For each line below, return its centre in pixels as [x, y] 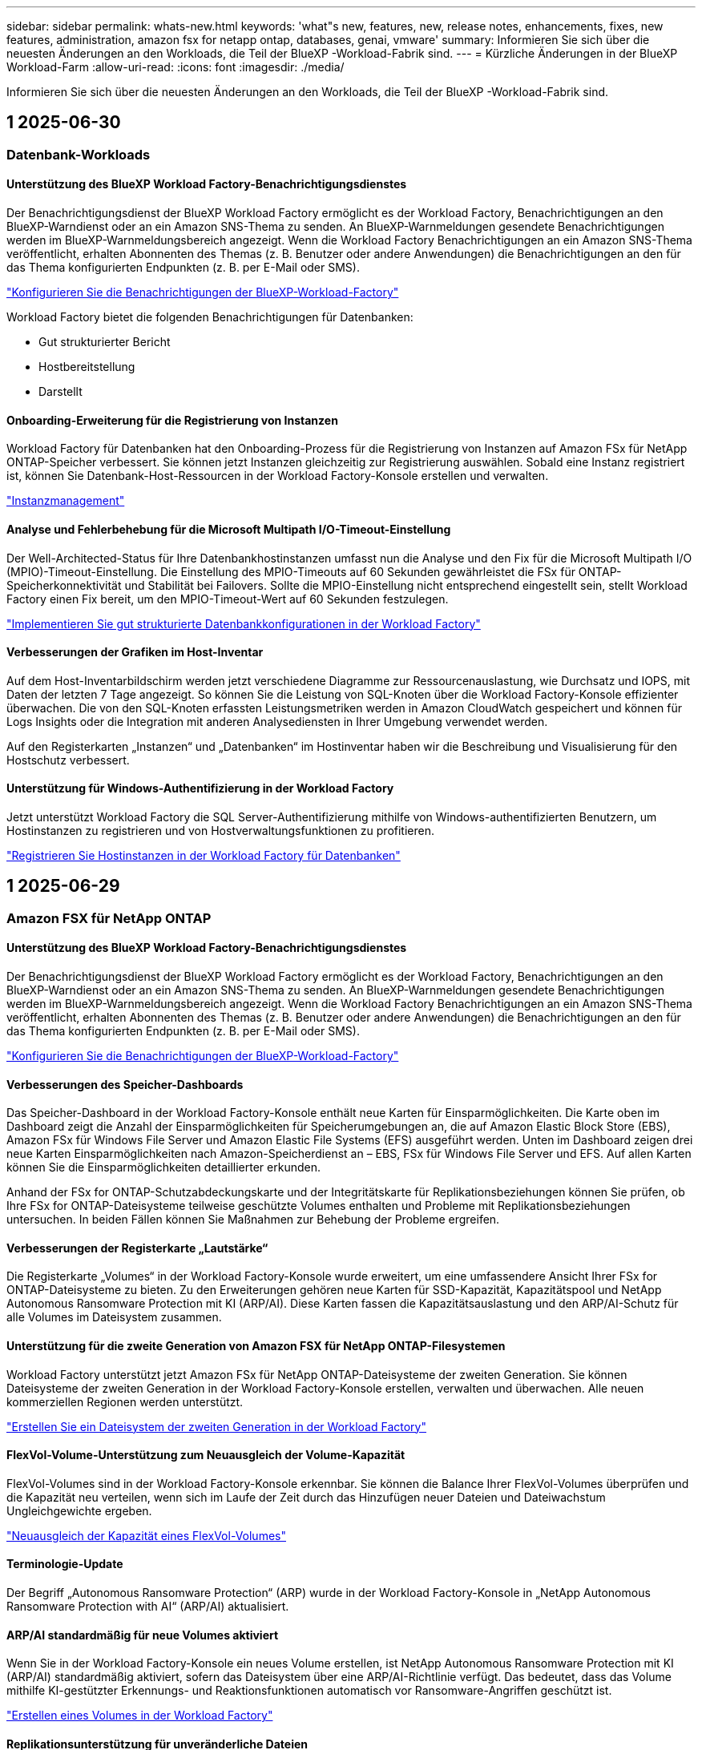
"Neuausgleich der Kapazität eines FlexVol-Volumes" [146, 1535]
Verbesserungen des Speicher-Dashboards [125, 1084]
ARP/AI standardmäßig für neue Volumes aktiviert [143, 1635]
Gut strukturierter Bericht [105, 342]
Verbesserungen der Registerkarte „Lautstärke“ [137, 1248]
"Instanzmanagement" [66, 501]
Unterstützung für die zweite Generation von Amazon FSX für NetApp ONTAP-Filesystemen [256, 1346]
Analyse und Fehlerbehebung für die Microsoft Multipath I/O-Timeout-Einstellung [229, 529]
